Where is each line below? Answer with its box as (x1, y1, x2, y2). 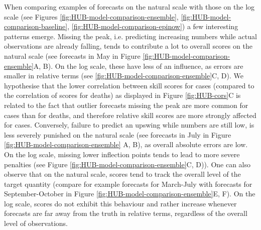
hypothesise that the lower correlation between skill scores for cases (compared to (4, 80, 254, 90)
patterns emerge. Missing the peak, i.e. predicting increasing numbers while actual (4, 31, 257, 41)
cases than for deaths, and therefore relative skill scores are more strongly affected (4, 109, 256, 120)
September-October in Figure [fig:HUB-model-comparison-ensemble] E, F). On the (4, 188, 255, 199)
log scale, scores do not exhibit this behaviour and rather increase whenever (4, 198, 237, 208)
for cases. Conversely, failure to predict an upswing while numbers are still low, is (4, 120, 254, 130)
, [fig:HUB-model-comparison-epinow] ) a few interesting (67, 21, 238, 32)
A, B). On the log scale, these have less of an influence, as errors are (33, 60, 243, 71)
